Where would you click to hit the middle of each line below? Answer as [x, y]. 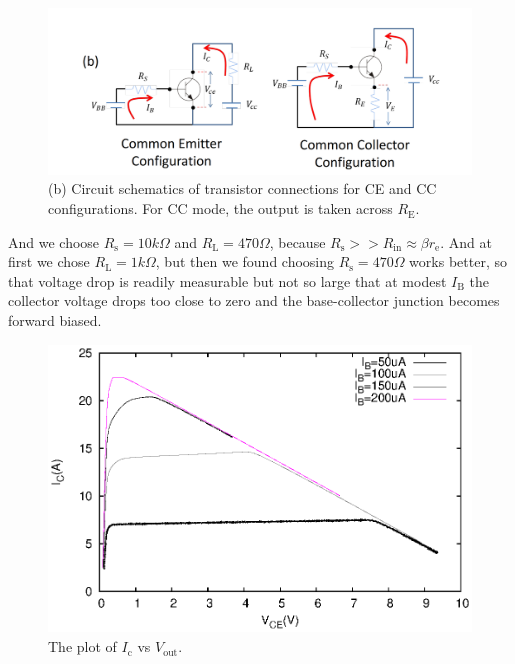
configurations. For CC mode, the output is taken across [220, 208]
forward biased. [55, 320]
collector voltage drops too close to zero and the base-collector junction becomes [254, 300]
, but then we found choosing [245, 261]
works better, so [458, 261]
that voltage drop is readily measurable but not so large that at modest [227, 280]
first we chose [49, 261]
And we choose [54, 241]
